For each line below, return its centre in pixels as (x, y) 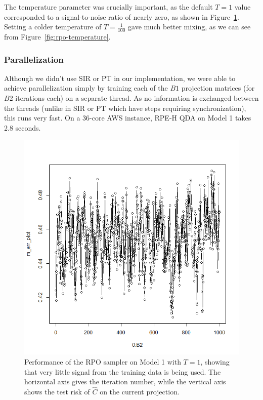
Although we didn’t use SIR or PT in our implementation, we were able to (120, 78)
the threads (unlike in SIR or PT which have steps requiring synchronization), (125, 108)
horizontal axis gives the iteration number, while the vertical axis (125, 382)
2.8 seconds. (23, 127)
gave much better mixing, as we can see (189, 27)
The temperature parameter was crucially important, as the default (108, 7)
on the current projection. (140, 391)
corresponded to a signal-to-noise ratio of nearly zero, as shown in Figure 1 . (122, 16)
